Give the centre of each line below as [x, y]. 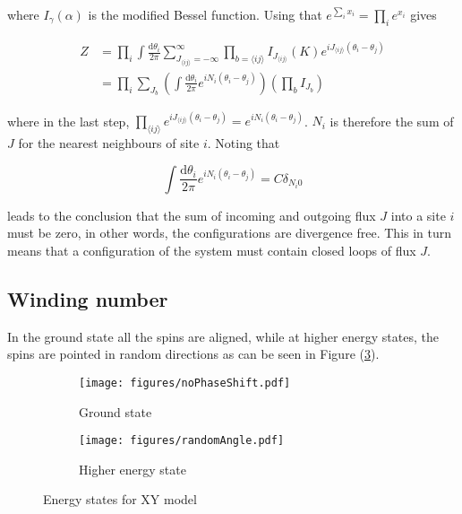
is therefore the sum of [392, 121]
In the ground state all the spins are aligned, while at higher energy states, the [223, 336]
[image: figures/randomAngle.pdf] [182, 441]
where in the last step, [68, 121]
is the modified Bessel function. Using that [205, 14]
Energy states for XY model [120, 499]
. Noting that [244, 143]
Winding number [88, 298]
